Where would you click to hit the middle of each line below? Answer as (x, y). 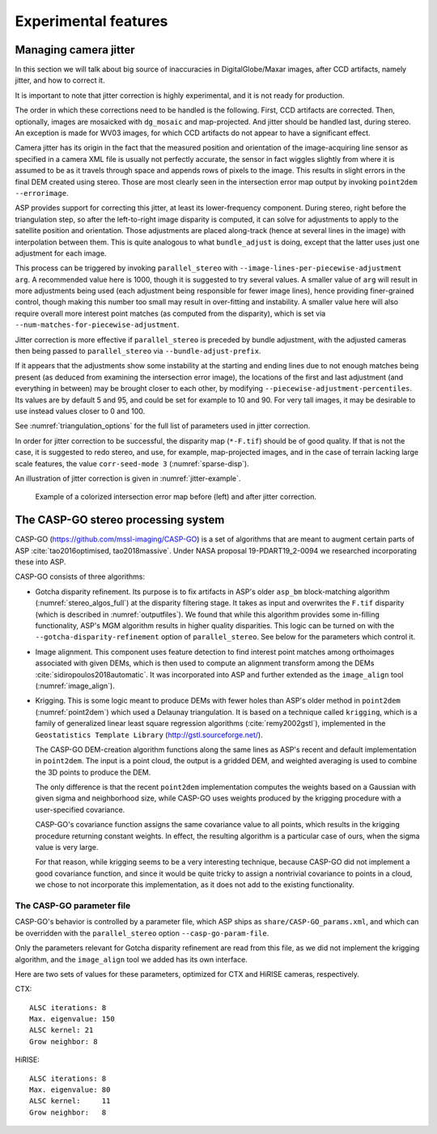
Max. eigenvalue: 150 (72, 1019)
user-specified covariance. (80, 809)
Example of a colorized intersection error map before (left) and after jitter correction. (176, 497)
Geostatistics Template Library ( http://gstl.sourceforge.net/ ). (149, 735)
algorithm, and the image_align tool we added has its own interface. (132, 959)
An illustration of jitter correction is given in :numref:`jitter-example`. (128, 478)
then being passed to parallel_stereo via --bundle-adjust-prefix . (138, 351)
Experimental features (91, 21)
